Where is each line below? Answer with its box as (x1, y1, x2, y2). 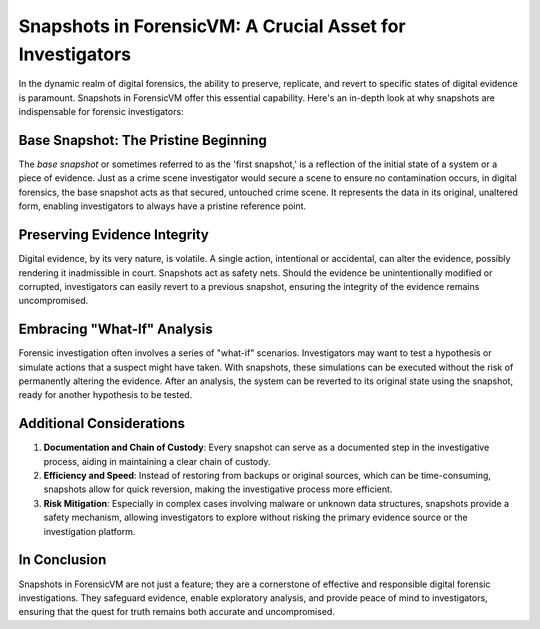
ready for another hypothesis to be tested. (18, 389, 193, 401)
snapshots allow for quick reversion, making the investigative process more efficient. (43, 483, 393, 495)
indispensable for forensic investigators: (18, 106, 184, 118)
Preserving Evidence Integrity (18, 226, 209, 244)
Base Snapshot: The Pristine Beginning (18, 131, 267, 149)
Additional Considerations (18, 415, 185, 432)
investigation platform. (43, 525, 136, 537)
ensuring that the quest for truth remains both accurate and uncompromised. (18, 606, 335, 618)
